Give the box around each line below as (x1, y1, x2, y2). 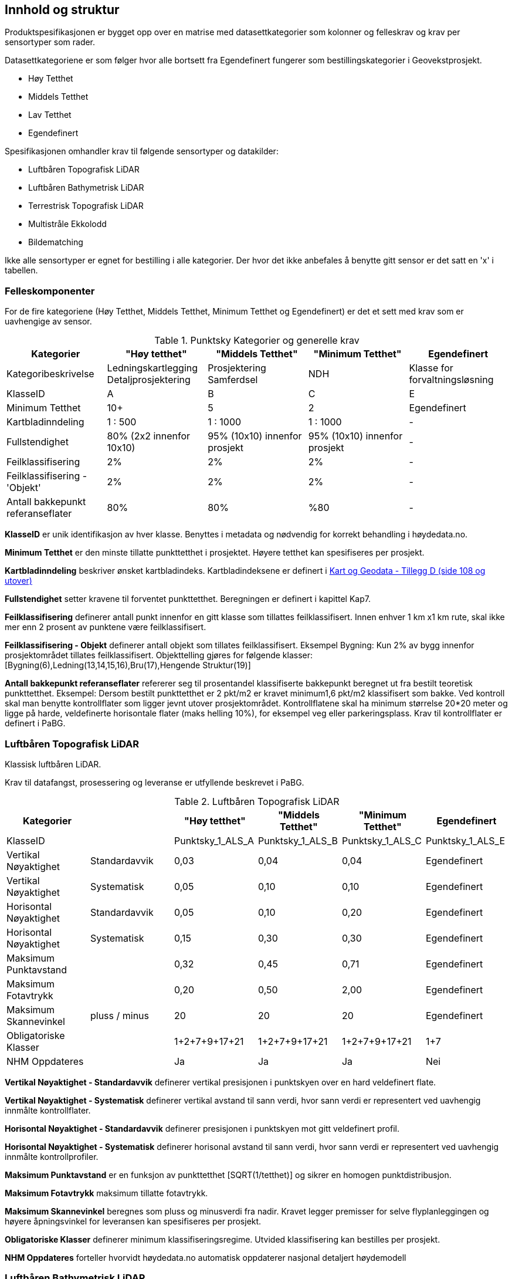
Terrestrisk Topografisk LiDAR (28, 201, 144, 211)
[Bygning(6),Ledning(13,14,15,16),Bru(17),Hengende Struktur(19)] (5, 660, 251, 671)
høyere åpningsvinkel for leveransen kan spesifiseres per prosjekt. (5, 1216, 262, 1226)
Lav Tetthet (28, 110, 72, 120)
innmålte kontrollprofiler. (5, 1151, 99, 1162)
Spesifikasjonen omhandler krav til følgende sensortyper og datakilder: (5, 146, 279, 157)
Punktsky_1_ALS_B (257, 834, 338, 847)
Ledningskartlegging (107, 362, 198, 374)
